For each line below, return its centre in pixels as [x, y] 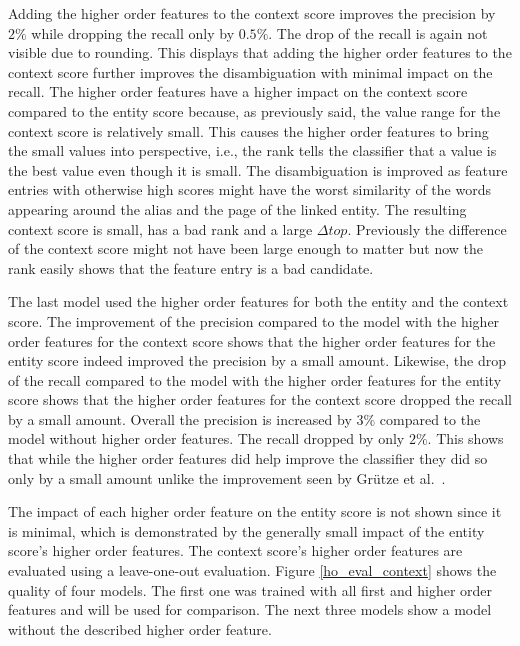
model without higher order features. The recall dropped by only [206, 438]
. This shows [465, 438]
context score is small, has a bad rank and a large [160, 228]
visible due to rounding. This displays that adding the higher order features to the [260, 52]
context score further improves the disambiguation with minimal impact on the [250, 71]
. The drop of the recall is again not [378, 32]
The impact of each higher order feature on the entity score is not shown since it [255, 511]
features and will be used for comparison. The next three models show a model [250, 609]
